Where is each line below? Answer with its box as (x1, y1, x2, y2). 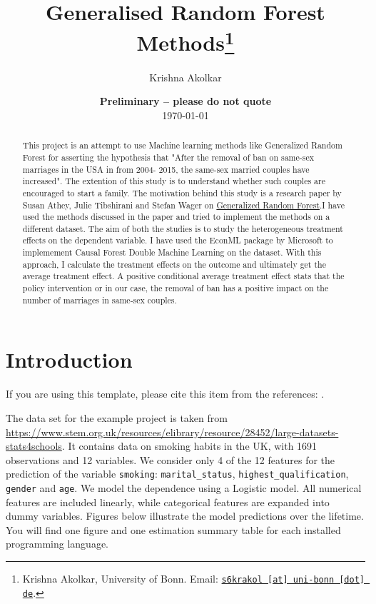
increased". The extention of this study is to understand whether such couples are (22, 175, 325, 187)
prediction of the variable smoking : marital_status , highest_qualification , (6, 466, 349, 481)
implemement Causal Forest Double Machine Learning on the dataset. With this (22, 246, 322, 258)
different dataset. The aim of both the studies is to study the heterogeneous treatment (22, 222, 343, 234)
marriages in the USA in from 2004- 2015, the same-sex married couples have (22, 163, 310, 175)
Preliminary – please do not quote (99, 94, 272, 109)
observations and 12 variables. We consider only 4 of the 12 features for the (6, 452, 335, 467)
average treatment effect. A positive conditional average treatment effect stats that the (22, 270, 345, 282)
